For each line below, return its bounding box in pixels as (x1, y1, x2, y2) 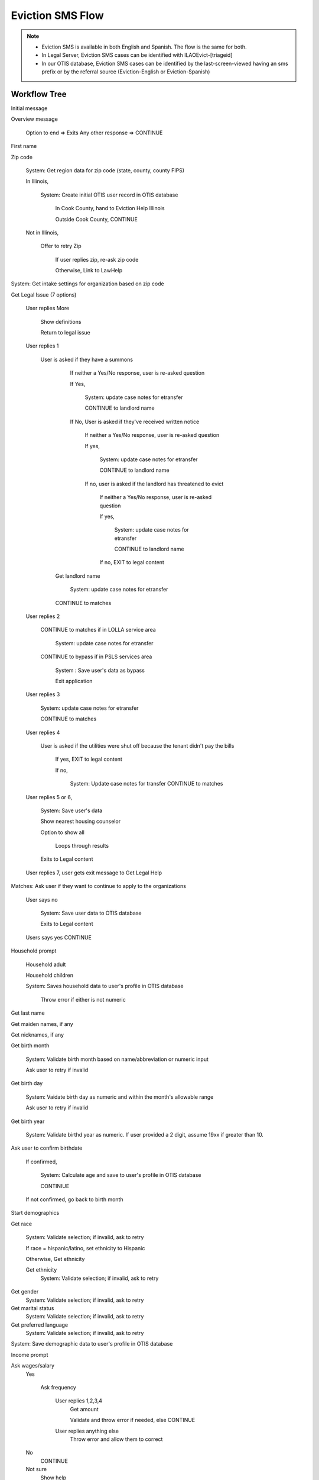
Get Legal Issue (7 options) (11, 291, 77, 298)
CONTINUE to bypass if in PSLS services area (40, 653, 152, 660)
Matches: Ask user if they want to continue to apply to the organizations (11, 883, 186, 890)
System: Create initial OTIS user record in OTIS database (40, 191, 178, 198)
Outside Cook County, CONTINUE (55, 215, 138, 223)
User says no (25, 896, 58, 903)
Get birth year (11, 1118, 45, 1125)
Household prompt (11, 947, 57, 954)
